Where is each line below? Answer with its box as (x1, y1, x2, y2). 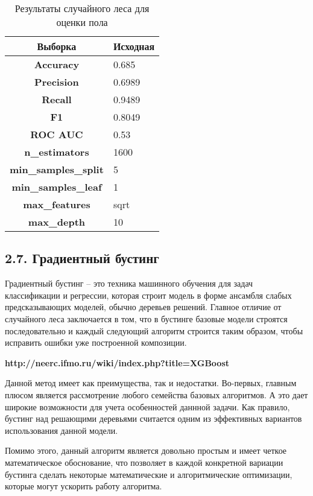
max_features (23, 197, 90, 211)
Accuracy (34, 57, 80, 71)
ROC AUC (30, 127, 83, 141)
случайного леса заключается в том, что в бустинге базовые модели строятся (5, 312, 288, 325)
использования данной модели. (5, 424, 118, 436)
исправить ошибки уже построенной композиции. (5, 336, 187, 349)
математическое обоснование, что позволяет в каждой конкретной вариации (5, 456, 283, 468)
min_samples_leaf (11, 180, 102, 194)
